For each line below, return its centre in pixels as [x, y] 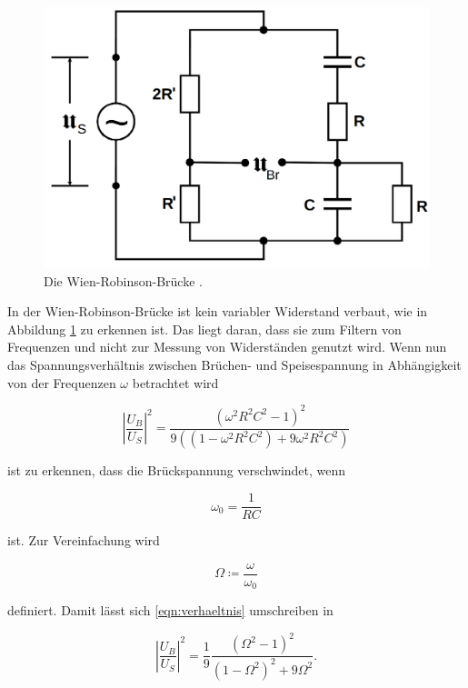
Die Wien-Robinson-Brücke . [123, 280]
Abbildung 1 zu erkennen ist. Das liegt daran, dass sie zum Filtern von [204, 329]
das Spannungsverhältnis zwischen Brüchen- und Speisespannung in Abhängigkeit [234, 364]
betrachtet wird [175, 382]
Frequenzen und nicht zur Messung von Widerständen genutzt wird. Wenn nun [227, 347]
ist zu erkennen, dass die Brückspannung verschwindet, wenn [177, 470]
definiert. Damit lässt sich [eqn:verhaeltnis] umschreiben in [170, 610]
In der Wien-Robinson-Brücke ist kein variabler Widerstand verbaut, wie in [218, 311]
